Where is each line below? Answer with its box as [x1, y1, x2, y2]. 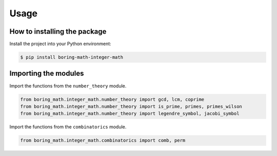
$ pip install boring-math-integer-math [20, 54, 123, 60]
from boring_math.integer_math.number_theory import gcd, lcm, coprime [20, 96, 205, 102]
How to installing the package [9, 27, 107, 36]
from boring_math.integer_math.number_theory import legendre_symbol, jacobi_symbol [20, 110, 240, 117]
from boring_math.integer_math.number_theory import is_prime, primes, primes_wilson [20, 103, 242, 109]
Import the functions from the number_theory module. [9, 82, 127, 89]
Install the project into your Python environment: [9, 41, 111, 47]
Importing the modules [9, 69, 84, 78]
